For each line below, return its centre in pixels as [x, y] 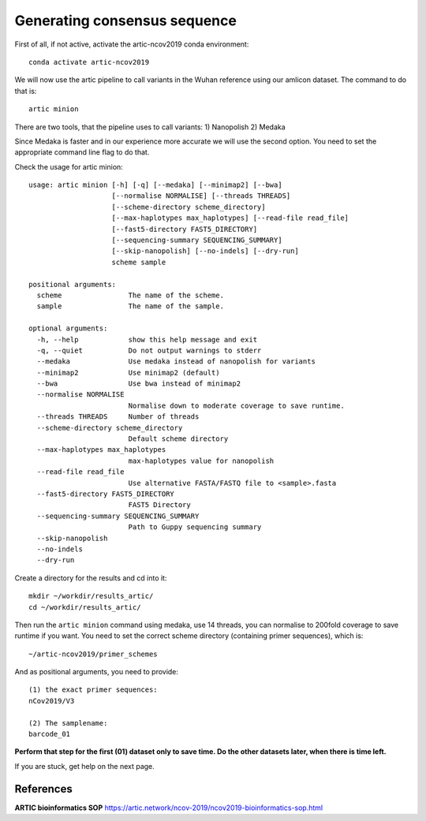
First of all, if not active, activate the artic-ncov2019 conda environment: [132, 44]
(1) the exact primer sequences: [93, 690]
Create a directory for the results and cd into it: [91, 578]
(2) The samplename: [68, 723]
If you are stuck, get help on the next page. [85, 766]
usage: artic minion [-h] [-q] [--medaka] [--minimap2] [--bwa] [156, 185]
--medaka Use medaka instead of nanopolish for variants [176, 362]
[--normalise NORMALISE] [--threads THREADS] [201, 196]
